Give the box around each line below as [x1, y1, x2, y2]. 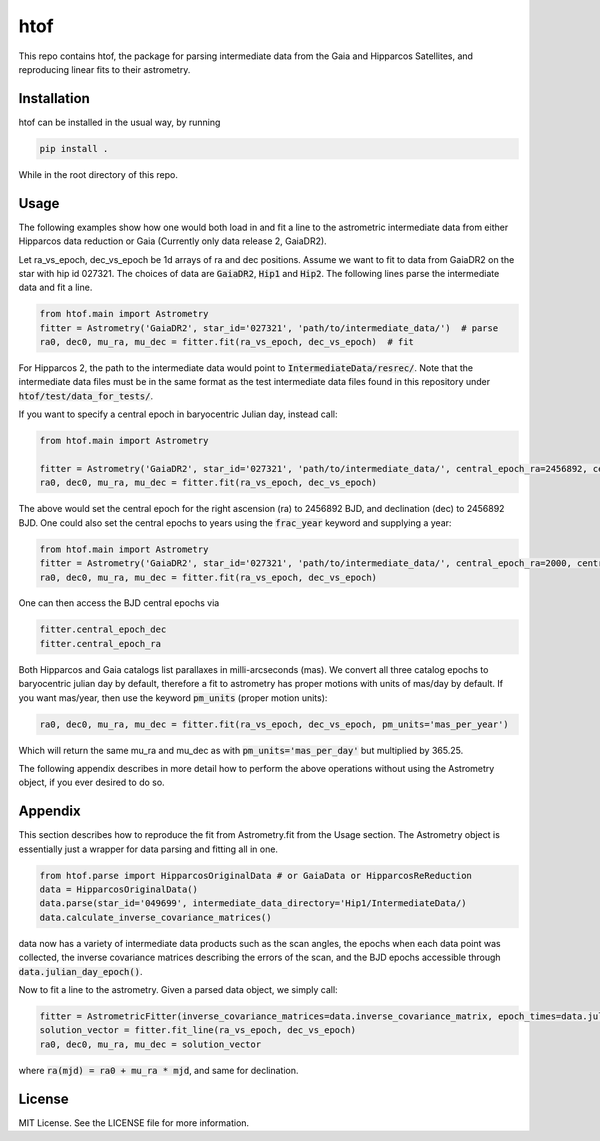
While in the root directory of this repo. [18, 168, 179, 180]
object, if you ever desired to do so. [18, 776, 165, 789]
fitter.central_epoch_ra [39, 638, 162, 649]
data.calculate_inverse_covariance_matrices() [39, 911, 272, 923]
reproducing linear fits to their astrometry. [18, 63, 191, 75]
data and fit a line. [18, 281, 93, 294]
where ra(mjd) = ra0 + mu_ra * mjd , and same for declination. [18, 1064, 299, 1076]
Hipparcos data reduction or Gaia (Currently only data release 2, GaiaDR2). [18, 235, 327, 247]
